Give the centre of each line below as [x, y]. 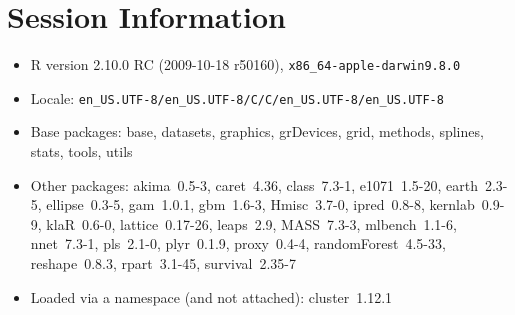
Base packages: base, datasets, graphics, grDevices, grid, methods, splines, [257, 131]
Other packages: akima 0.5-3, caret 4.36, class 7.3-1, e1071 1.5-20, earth [254, 184]
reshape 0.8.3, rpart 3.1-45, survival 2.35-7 [163, 263]
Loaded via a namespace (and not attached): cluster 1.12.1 [211, 296]
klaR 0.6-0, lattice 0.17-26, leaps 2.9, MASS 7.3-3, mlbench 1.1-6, [251, 223]
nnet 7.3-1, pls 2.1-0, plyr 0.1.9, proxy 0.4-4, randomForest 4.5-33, [238, 243]
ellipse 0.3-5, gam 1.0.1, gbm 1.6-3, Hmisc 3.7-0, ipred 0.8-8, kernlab [260, 204]
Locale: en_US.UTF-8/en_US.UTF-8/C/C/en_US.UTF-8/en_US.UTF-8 [237, 97]
